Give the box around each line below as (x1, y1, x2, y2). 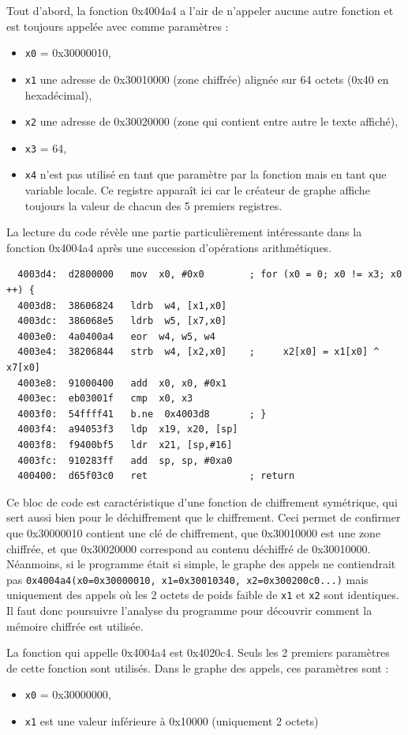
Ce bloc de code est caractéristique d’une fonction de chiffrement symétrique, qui (6, 493, 398, 510)
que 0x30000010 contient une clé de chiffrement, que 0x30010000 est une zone (6, 524, 381, 541)
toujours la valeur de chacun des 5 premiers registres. (24, 197, 283, 213)
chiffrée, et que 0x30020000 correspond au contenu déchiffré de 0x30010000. (6, 540, 371, 556)
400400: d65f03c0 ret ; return (17, 470, 295, 482)
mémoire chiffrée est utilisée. (6, 617, 144, 634)
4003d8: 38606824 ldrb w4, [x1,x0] (17, 300, 227, 311)
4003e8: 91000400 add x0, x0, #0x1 (17, 377, 227, 389)
